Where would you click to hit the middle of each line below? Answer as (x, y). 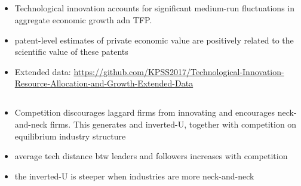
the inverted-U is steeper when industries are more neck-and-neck (134, 176)
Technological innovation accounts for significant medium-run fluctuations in (154, 8)
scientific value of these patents (71, 52)
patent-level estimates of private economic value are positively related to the (154, 40)
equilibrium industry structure (70, 136)
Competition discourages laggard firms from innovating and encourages (145, 112)
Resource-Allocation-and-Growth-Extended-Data (104, 83)
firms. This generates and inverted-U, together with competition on (173, 124)
